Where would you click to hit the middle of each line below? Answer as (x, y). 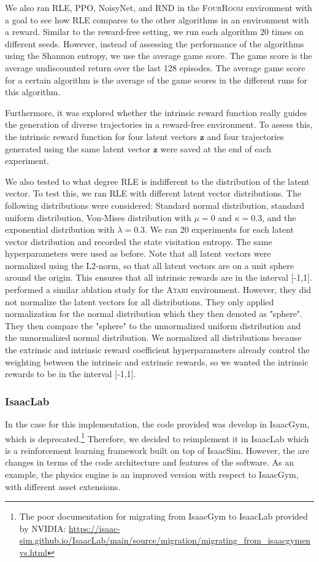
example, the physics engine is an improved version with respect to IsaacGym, (152, 474)
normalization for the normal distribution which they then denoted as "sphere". (154, 314)
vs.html (33, 552)
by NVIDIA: (43, 528)
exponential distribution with (60, 229)
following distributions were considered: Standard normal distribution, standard (155, 205)
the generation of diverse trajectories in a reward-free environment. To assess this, (159, 124)
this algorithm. (33, 92)
